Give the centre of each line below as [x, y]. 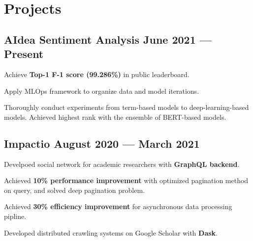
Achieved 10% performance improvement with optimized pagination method [126, 180]
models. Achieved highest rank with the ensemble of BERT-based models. [115, 117]
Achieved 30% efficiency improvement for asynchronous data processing [118, 206]
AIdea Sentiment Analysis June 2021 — [108, 39]
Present [24, 54]
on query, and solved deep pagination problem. [75, 190]
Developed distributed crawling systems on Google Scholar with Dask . [111, 232]
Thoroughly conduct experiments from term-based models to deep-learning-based [126, 107]
